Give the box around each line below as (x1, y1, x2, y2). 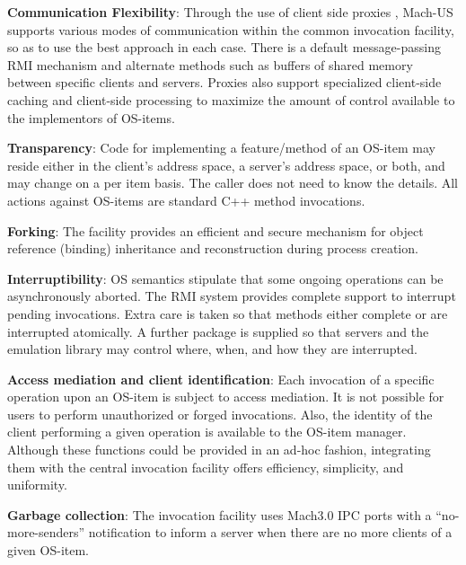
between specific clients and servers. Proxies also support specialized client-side (7, 73, 442, 92)
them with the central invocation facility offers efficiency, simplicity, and (7, 457, 404, 476)
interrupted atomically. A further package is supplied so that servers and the (7, 322, 429, 340)
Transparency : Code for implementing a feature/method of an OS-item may (7, 138, 435, 157)
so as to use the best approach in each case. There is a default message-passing (7, 38, 441, 57)
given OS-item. (7, 541, 89, 560)
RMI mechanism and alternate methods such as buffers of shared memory (7, 55, 413, 74)
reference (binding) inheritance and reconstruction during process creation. (7, 239, 418, 258)
